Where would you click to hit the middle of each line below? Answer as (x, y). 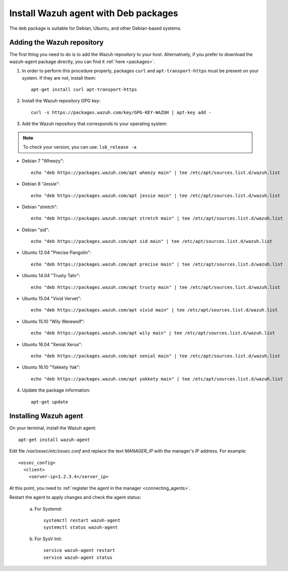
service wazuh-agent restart (79, 550)
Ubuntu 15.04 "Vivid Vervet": (52, 299)
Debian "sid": (36, 230)
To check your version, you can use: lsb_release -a (80, 147)
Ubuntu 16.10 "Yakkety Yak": (51, 367)
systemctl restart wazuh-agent (82, 520)
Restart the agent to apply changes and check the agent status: (75, 497)
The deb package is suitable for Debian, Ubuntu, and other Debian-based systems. (95, 28)
